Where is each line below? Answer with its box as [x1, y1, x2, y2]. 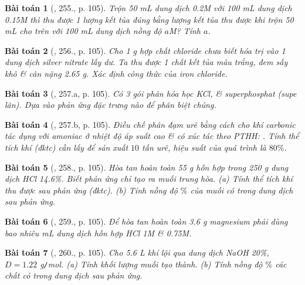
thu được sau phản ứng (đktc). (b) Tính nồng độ [5, 184, 178, 196]
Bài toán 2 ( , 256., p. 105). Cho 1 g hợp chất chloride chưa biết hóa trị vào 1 [5, 44, 286, 56]
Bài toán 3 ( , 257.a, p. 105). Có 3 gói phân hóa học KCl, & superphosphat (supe [5, 87, 297, 99]
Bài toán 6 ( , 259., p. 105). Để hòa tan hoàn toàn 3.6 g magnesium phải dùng [5, 215, 288, 227]
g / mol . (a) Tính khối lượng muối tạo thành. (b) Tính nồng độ [40, 257, 263, 270]
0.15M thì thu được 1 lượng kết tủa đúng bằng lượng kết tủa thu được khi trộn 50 [5, 13, 294, 25]
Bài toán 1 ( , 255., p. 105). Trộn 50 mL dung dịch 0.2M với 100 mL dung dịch [5, 2, 292, 13]
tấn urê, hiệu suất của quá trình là [142, 141, 266, 153]
